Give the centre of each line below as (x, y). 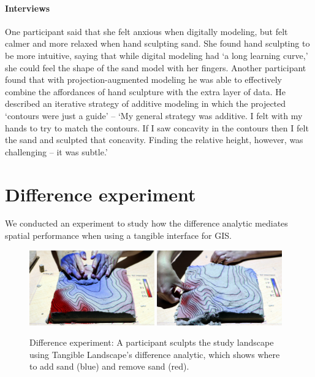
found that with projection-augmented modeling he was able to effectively (144, 80)
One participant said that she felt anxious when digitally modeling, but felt (146, 31)
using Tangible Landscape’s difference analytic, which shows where (155, 354)
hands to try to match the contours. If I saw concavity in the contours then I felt (157, 127)
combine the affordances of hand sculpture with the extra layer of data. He (146, 91)
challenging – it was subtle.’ (56, 151)
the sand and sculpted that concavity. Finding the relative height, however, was (154, 140)
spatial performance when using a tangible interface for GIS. (118, 235)
